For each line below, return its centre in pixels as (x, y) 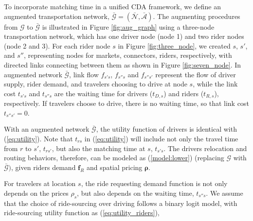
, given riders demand (44, 167)
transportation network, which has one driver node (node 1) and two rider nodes (124, 36)
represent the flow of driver (196, 74)
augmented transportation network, (57, 16)
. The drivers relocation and (205, 148)
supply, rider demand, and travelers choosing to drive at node (96, 84)
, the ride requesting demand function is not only (154, 183)
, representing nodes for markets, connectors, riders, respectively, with (128, 55)
